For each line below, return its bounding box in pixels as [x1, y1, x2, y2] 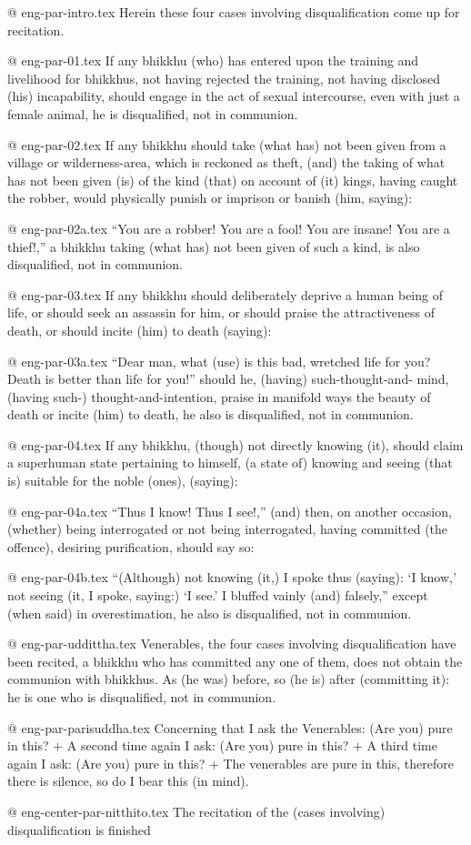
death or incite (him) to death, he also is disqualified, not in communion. [7, 405, 414, 424]
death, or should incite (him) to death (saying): [7, 320, 272, 339]
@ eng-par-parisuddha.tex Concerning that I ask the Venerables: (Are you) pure [7, 718, 453, 737]
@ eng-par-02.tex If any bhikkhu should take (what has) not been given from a [7, 135, 446, 154]
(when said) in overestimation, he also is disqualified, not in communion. [7, 603, 412, 622]
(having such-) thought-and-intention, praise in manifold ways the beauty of [7, 387, 431, 406]
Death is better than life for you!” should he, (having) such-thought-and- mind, [7, 369, 449, 388]
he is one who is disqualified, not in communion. [7, 688, 276, 706]
